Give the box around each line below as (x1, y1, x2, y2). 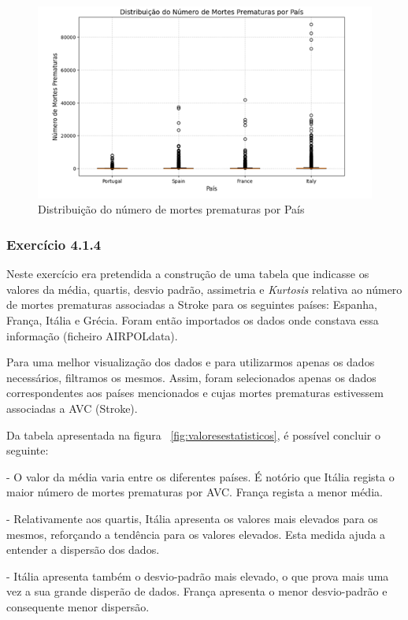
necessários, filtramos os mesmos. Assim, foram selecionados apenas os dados (6, 369, 376, 385)
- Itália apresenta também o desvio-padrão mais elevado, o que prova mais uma (6, 567, 389, 584)
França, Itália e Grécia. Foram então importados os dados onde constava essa (6, 311, 379, 328)
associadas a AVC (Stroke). (6, 399, 138, 416)
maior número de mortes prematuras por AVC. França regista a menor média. (6, 484, 383, 500)
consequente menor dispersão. (6, 598, 150, 614)
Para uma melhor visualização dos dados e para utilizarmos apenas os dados (6, 354, 375, 370)
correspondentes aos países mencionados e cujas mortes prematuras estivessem (6, 384, 384, 401)
